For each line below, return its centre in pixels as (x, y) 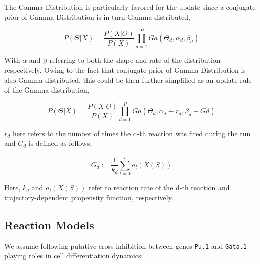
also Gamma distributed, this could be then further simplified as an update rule (128, 80)
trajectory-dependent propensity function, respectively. (89, 197)
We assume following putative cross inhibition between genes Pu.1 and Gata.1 (125, 246)
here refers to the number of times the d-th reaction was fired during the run (132, 133)
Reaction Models (49, 224)
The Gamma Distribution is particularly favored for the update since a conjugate (130, 7)
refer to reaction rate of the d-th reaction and (159, 187)
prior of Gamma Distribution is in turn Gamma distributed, (97, 16)
